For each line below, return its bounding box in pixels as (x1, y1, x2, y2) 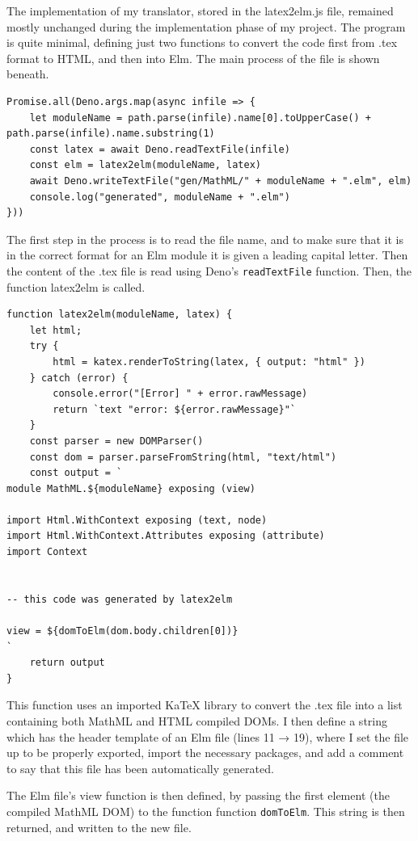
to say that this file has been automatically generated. (6, 759, 274, 776)
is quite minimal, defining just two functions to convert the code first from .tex (6, 34, 398, 51)
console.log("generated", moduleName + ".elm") (29, 191, 290, 203)
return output (29, 657, 105, 669)
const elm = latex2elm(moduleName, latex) (29, 159, 261, 171)
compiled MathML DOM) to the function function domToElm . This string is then (6, 802, 405, 819)
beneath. (6, 65, 49, 82)
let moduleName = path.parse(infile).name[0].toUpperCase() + (29, 111, 372, 124)
